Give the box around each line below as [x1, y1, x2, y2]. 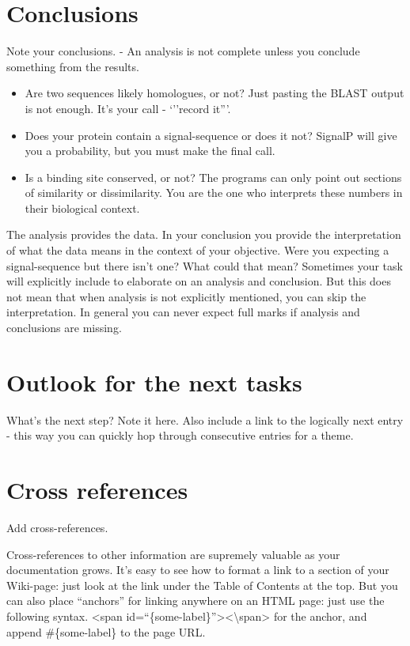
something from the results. [6, 58, 139, 74]
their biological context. [25, 199, 140, 216]
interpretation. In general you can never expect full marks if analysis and [6, 304, 360, 320]
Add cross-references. [6, 519, 108, 536]
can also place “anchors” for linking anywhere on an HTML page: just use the [6, 592, 385, 609]
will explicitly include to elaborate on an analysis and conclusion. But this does [6, 273, 391, 289]
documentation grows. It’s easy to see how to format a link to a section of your [6, 561, 389, 578]
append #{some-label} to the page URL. [6, 623, 206, 640]
